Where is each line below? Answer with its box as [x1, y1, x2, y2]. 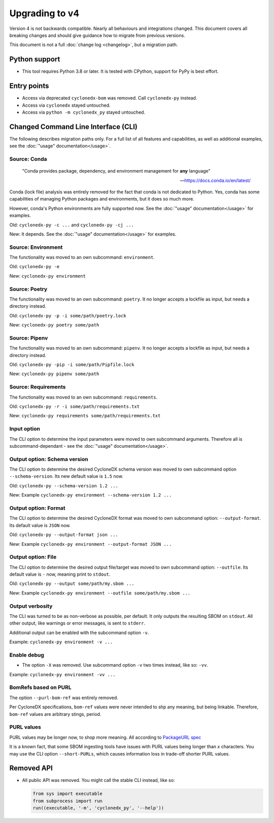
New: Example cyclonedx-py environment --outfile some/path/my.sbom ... [9, 589, 191, 596]
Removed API [9, 764, 53, 773]
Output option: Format [9, 504, 65, 511]
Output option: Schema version [9, 455, 88, 463]
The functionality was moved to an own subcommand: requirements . [9, 394, 158, 400]
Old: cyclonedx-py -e [9, 264, 60, 270]
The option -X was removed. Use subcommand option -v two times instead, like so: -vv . [22, 662, 208, 668]
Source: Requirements [9, 383, 66, 390]
